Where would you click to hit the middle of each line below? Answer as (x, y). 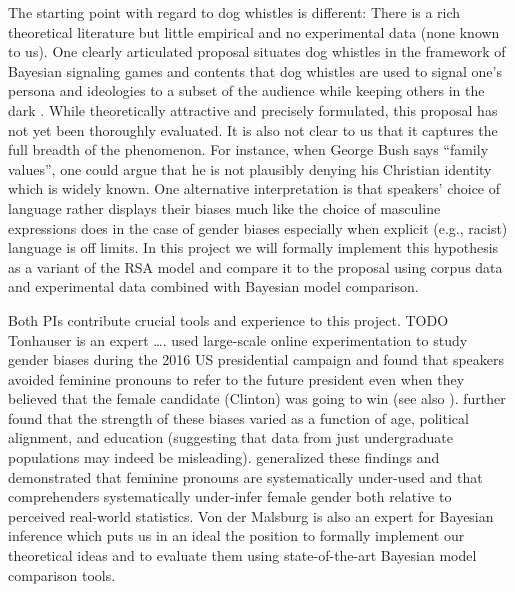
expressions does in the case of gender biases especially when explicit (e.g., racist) (258, 227)
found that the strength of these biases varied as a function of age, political (238, 417)
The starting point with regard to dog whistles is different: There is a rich (234, 12)
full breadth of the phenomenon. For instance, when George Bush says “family (248, 149)
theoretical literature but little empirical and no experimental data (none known (254, 31)
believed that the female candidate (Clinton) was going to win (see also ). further (257, 398)
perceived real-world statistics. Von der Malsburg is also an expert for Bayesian (251, 515)
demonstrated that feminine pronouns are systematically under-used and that (245, 476)
